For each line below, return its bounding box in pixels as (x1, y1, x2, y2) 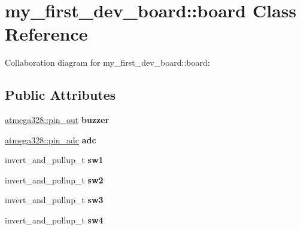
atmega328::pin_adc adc (5, 133, 96, 146)
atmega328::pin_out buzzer (5, 114, 110, 126)
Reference (5, 22, 88, 46)
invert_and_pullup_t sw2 (5, 173, 104, 186)
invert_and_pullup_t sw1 (5, 154, 104, 166)
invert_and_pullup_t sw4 (5, 214, 104, 226)
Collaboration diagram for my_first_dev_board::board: (5, 56, 210, 69)
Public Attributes (5, 85, 116, 104)
